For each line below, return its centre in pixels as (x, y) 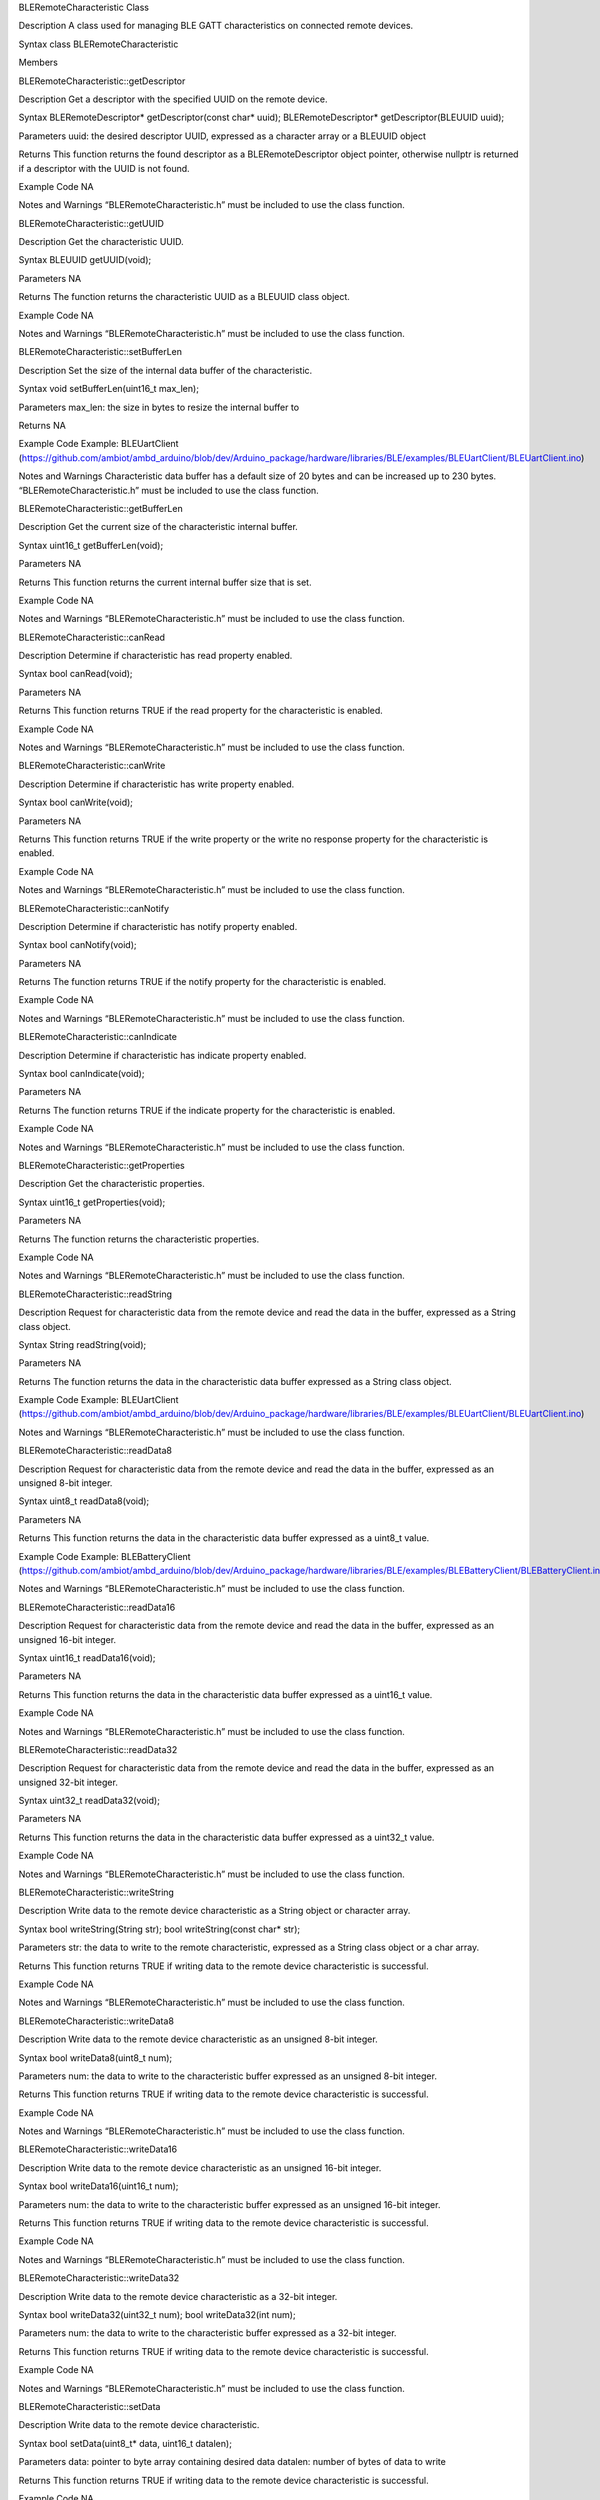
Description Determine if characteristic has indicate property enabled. (162, 1055)
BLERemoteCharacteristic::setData (89, 2406)
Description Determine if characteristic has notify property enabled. (158, 926)
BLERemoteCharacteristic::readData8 (95, 1451)
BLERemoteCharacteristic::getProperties (101, 1165)
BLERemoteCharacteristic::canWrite (92, 766)
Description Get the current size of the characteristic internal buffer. (158, 527)
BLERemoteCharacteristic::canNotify (94, 908)
